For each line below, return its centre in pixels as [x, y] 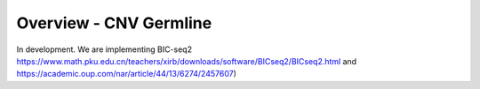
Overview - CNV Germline [114, 23]
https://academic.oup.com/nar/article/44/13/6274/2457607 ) [127, 74]
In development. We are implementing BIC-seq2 [104, 49]
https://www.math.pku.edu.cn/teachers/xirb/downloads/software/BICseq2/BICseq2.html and [187, 61]
